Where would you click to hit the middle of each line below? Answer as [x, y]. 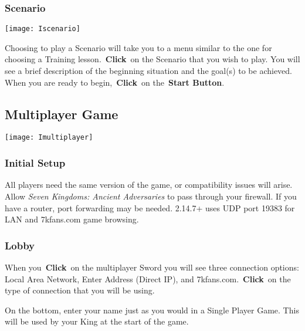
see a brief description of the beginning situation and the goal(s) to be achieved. [149, 71]
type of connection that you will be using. [80, 290]
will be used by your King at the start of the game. [97, 321]
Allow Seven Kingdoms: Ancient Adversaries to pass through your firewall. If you [151, 196]
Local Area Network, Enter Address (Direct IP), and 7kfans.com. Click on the [148, 278]
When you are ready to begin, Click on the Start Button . [115, 82]
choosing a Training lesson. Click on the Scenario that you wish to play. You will [152, 59]
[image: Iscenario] [43, 29]
